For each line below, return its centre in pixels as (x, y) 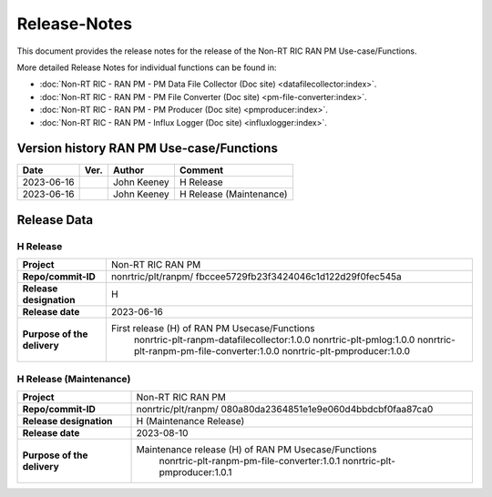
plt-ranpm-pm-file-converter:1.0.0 (206, 351)
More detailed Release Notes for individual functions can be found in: (147, 67)
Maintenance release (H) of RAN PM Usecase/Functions (256, 449)
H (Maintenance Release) (190, 421)
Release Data (55, 220)
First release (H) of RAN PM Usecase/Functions (213, 329)
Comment (201, 170)
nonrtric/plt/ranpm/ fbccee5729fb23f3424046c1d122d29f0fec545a (256, 277)
